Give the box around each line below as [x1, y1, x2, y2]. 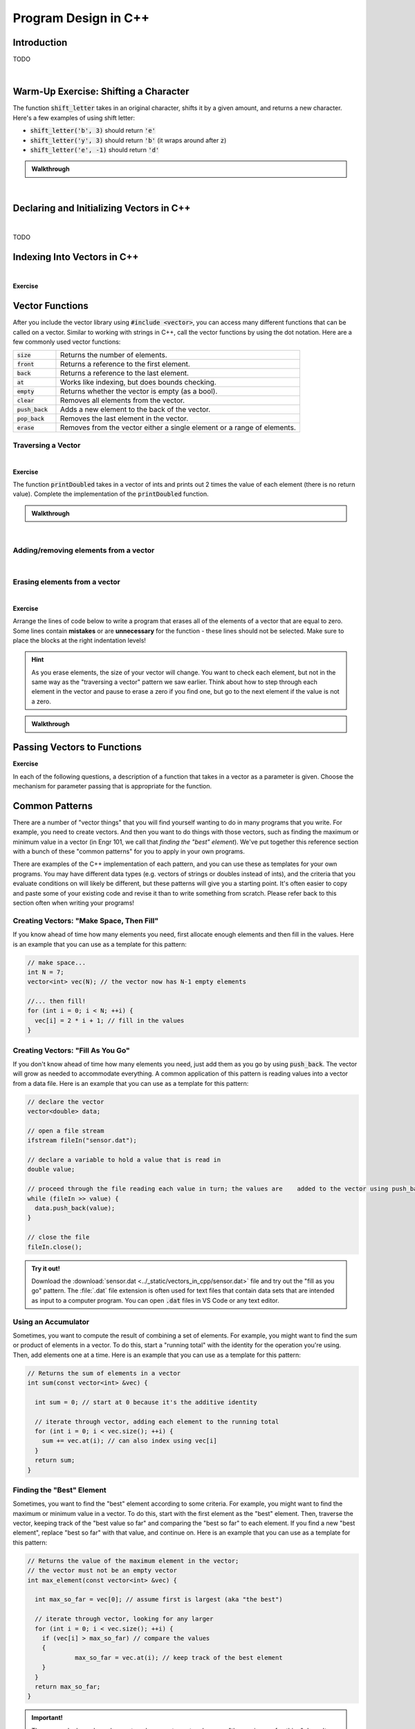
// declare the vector [27, 1098, 104, 1106]
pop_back [17, 415, 45, 422]
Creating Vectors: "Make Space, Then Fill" [12, 916, 159, 925]
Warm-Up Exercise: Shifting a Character [12, 86, 190, 98]
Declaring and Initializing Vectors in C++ [12, 202, 191, 214]
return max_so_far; [35, 1683, 101, 1690]
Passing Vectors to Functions [12, 741, 142, 753]
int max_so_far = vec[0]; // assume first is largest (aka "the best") [35, 1596, 283, 1604]
